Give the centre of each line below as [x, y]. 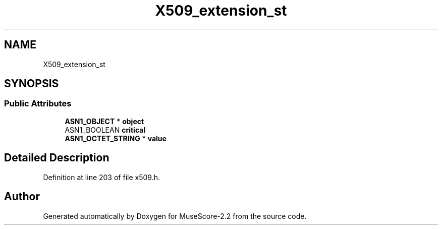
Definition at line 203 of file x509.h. [101, 177]
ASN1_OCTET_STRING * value [116, 138]
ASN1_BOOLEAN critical [105, 130]
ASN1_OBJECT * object [104, 121]
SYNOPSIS [32, 84]
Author [22, 197]
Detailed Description [57, 158]
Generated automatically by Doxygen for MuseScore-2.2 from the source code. [175, 216]
